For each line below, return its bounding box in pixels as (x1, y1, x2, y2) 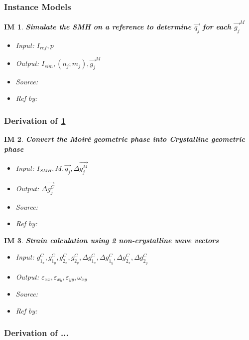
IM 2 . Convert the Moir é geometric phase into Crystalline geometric (4, 134, 245, 144)
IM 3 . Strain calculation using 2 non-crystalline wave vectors (4, 235, 219, 245)
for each (202, 21, 232, 31)
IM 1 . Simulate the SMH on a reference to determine (4, 21, 192, 31)
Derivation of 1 (4, 114, 66, 126)
